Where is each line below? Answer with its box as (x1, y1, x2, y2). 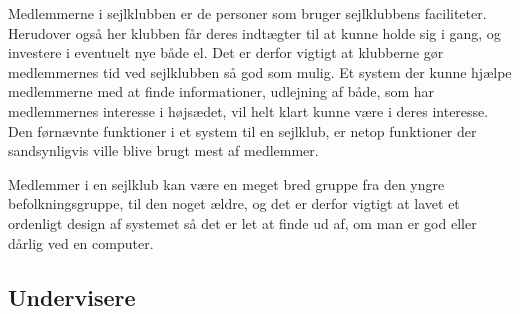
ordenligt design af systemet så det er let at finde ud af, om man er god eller (8, 212, 477, 233)
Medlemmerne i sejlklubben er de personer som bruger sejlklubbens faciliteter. (8, 3, 487, 23)
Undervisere (8, 281, 136, 312)
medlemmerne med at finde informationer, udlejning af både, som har (8, 81, 435, 102)
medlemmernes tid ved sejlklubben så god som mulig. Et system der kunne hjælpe (8, 61, 512, 82)
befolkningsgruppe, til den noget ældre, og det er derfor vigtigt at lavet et (8, 193, 460, 214)
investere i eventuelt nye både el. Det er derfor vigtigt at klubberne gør (8, 42, 444, 63)
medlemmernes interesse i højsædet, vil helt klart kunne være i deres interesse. (8, 100, 489, 121)
